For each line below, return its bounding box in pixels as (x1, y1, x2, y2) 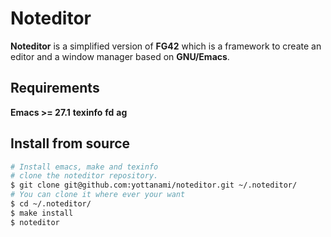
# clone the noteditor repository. (10, 171, 159, 181)
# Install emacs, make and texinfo (10, 162, 159, 172)
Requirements (10, 80, 100, 97)
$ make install (10, 208, 74, 218)
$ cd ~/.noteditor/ (10, 199, 92, 209)
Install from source (10, 135, 131, 152)
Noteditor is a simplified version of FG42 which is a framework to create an (10, 40, 322, 52)
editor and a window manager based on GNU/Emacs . (10, 50, 230, 62)
